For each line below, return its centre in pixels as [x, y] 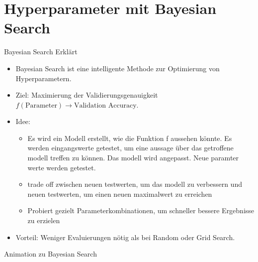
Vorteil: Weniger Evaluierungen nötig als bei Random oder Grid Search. [125, 237]
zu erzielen [44, 220]
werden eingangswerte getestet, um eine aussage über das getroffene [130, 148]
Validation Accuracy [105, 105]
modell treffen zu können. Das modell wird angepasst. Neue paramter [133, 158]
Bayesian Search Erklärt [41, 52]
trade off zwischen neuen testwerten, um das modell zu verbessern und [135, 184]
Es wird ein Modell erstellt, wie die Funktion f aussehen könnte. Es [130, 138]
